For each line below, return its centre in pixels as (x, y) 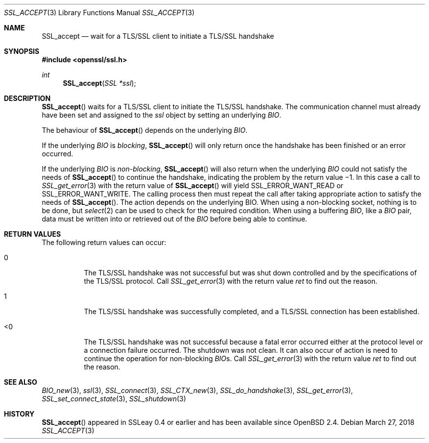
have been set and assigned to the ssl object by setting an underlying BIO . (162, 115)
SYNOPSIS (22, 51)
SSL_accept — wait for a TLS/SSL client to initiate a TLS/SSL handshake (158, 36)
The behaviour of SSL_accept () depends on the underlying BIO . (145, 130)
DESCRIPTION (27, 98)
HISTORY (19, 414)
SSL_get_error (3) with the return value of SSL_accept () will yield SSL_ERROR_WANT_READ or (192, 185)
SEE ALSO (21, 382)
